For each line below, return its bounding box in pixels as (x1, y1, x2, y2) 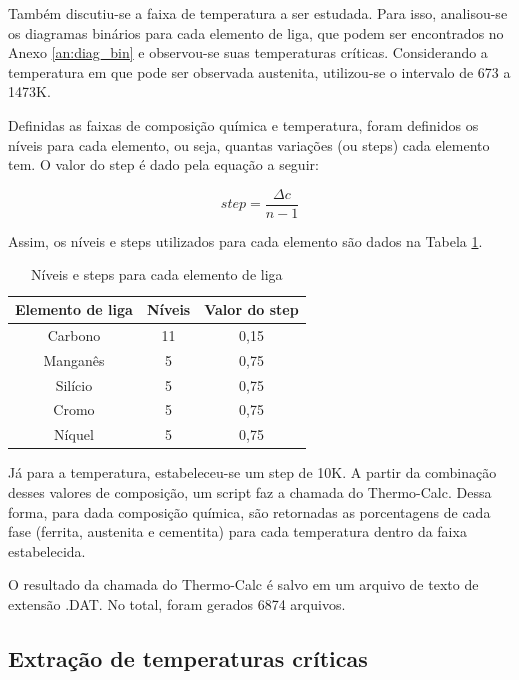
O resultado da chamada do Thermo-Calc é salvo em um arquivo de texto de (8, 574, 479, 595)
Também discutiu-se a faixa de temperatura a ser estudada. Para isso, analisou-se (8, 3, 508, 23)
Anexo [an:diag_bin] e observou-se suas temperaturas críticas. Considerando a (8, 42, 488, 63)
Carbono (47, 324, 101, 345)
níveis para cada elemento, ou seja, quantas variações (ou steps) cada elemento (8, 134, 490, 155)
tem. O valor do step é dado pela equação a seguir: (8, 154, 319, 175)
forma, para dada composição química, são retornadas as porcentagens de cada (8, 501, 491, 522)
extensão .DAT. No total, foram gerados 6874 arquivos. (8, 593, 346, 614)
